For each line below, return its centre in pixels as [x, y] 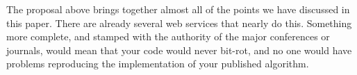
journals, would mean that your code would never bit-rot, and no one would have [179, 50]
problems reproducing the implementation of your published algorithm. [158, 64]
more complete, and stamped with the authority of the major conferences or [168, 36]
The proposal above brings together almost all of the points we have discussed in [178, 9]
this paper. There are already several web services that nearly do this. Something [179, 23]
